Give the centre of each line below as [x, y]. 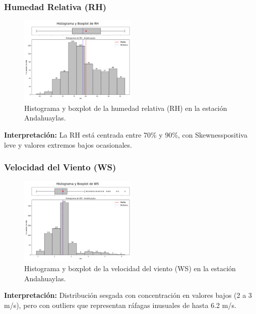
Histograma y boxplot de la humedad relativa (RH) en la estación [126, 108]
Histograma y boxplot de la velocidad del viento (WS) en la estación [130, 268]
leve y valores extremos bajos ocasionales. [68, 144]
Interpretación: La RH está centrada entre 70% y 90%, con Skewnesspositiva [126, 135]
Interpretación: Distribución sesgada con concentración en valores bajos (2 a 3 [128, 295]
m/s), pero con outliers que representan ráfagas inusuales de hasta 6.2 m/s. [120, 305]
